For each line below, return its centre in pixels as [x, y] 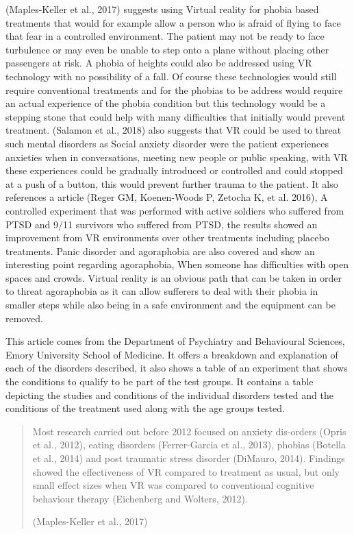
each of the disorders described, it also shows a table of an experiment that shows [177, 368]
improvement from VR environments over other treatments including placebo [167, 238]
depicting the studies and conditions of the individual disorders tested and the [169, 395]
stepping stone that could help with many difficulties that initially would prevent [176, 116]
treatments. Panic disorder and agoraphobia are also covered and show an [160, 251]
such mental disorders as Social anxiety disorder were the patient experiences [167, 143]
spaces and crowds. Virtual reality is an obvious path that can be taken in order [174, 277]
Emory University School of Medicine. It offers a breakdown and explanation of [172, 354]
